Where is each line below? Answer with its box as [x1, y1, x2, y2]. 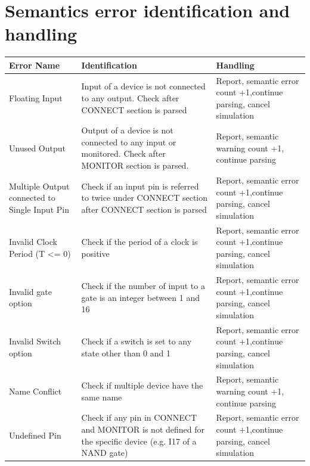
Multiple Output [9, 179, 70, 192]
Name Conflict [9, 385, 62, 397]
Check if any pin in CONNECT [81, 411, 197, 424]
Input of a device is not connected [81, 80, 206, 92]
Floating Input [9, 92, 63, 104]
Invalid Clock [9, 235, 57, 248]
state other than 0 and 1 [81, 346, 171, 359]
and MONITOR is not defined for [81, 423, 205, 436]
